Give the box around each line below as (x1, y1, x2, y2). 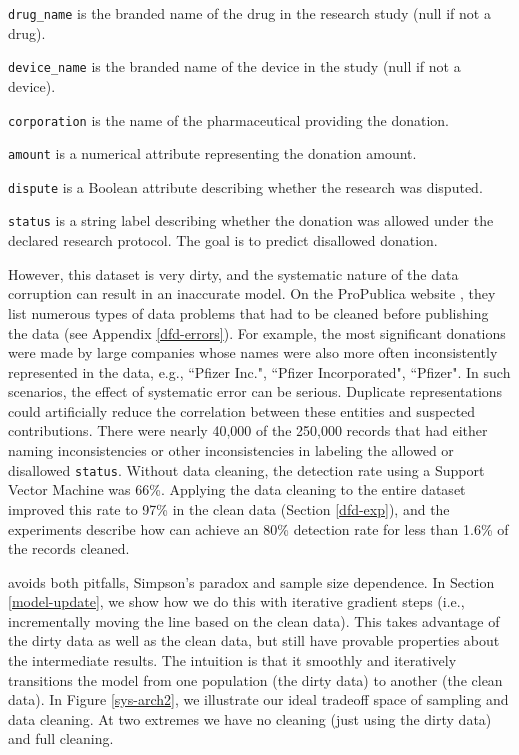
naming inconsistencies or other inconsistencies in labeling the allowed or (8, 440, 454, 461)
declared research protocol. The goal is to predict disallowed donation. (8, 230, 438, 251)
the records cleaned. (8, 538, 130, 559)
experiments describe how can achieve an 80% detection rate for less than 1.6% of (8, 518, 509, 539)
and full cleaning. (8, 728, 114, 749)
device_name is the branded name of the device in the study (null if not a (8, 56, 461, 77)
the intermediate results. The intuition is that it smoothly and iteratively (8, 650, 457, 671)
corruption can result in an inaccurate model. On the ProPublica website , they (8, 283, 496, 304)
